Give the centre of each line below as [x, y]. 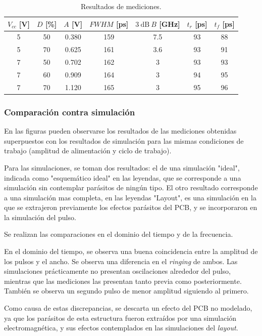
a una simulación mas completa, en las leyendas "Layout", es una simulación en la [130, 197]
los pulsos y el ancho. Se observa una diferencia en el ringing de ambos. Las [121, 261]
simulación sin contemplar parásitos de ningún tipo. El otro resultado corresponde [131, 187]
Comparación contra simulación [70, 112]
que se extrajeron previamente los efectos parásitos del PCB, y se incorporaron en [131, 207]
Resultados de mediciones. [121, 6]
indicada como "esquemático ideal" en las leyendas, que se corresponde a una [123, 177]
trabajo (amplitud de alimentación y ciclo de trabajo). [88, 151]
